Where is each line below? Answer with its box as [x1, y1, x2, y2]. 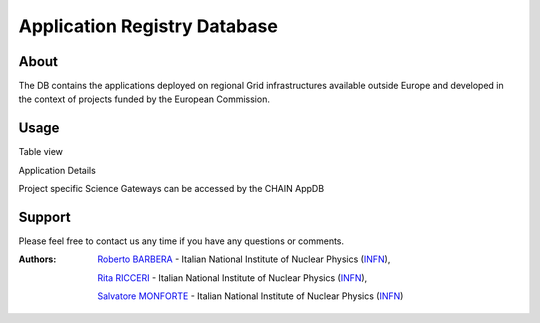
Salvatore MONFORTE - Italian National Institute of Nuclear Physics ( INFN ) [97, 290, 404, 302]
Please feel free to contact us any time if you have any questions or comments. [18, 235, 345, 247]
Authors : [18, 253, 57, 265]
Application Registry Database [18, 15, 279, 37]
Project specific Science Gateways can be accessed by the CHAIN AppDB [18, 183, 325, 195]
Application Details [18, 164, 97, 176]
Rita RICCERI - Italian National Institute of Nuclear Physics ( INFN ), [97, 271, 368, 284]
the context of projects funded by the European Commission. [18, 93, 270, 105]
